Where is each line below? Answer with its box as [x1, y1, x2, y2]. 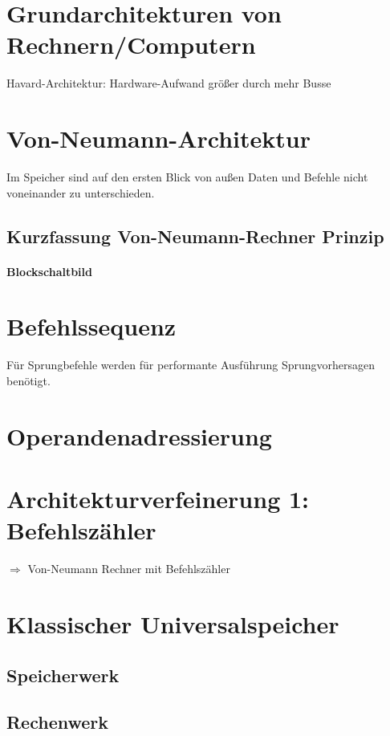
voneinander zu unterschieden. [6, 184, 155, 201]
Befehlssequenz [6, 310, 177, 343]
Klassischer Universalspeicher [6, 607, 339, 640]
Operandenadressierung [6, 419, 272, 452]
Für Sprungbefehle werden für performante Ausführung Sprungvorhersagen [6, 356, 376, 373]
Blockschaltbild [6, 262, 93, 279]
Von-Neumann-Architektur [6, 122, 311, 155]
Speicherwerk [6, 662, 120, 687]
